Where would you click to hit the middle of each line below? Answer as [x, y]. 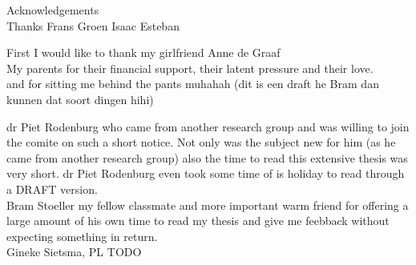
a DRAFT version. [52, 189]
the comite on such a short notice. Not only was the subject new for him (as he [201, 142]
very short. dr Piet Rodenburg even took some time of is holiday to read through [206, 173]
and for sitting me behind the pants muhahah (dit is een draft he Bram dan [193, 84]
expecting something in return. [82, 236]
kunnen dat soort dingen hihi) [80, 99]
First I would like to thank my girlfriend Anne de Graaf [143, 52]
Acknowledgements [53, 10]
